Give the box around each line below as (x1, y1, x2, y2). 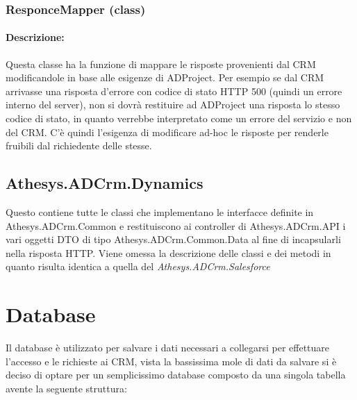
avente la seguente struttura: (6, 381, 127, 395)
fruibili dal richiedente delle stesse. (6, 138, 152, 153)
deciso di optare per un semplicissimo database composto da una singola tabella (6, 367, 346, 382)
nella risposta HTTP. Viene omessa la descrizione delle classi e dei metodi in (6, 245, 331, 260)
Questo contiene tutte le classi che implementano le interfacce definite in (6, 205, 314, 219)
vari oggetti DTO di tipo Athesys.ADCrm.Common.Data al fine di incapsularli (6, 232, 341, 247)
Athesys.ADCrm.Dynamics (6, 172, 204, 194)
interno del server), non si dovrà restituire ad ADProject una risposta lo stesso (6, 97, 340, 112)
